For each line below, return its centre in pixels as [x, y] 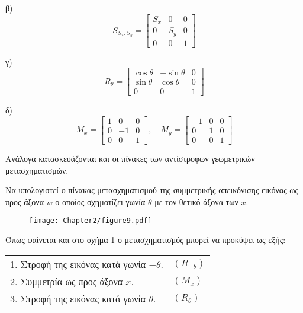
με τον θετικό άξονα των [196, 201]
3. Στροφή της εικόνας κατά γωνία [78, 298]
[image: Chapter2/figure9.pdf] [91, 221]
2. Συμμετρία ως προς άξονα [67, 281]
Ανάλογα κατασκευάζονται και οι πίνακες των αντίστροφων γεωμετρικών [130, 158]
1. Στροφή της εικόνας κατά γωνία [78, 264]
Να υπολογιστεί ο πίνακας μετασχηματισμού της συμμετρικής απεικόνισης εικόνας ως [152, 190]
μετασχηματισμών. [37, 170]
